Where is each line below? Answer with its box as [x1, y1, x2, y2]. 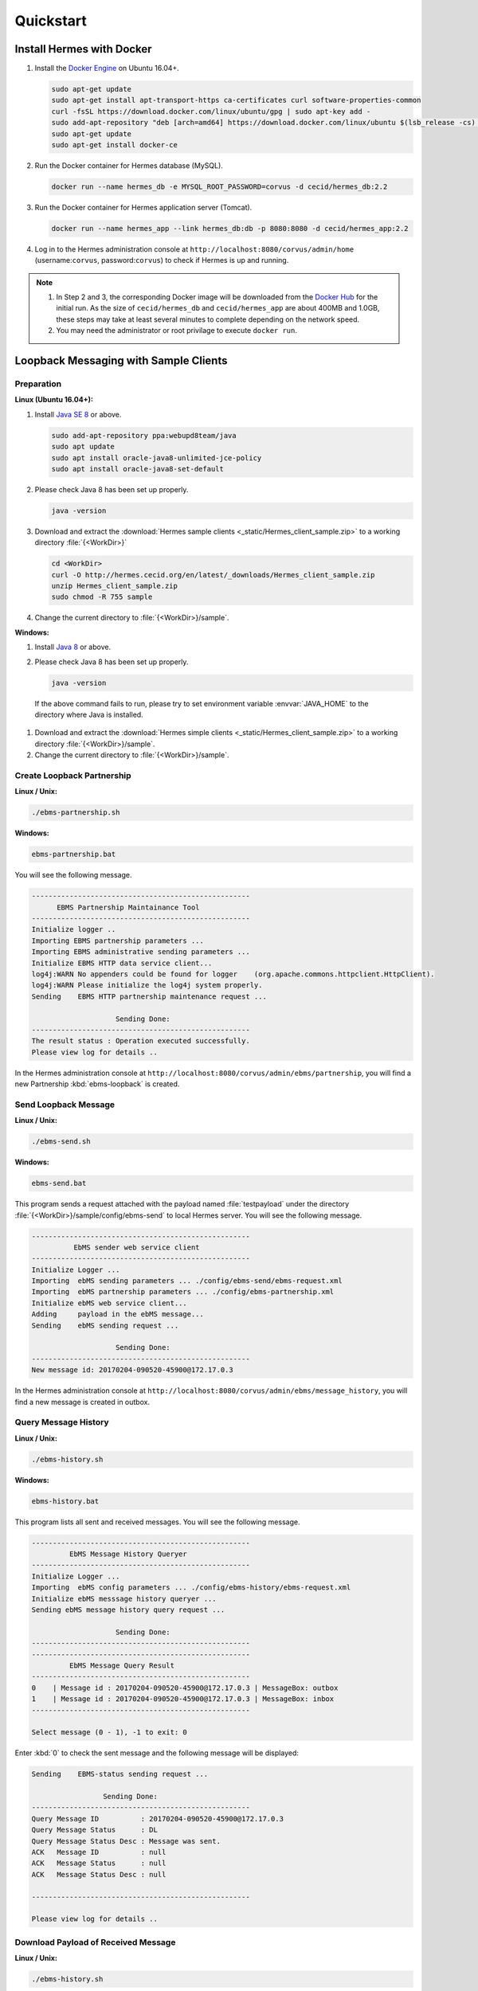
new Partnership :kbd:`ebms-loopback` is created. [14, 1079, 180, 1089]
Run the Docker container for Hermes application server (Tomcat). [34, 202, 253, 212]
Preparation [14, 378, 62, 389]
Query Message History [14, 1417, 109, 1428]
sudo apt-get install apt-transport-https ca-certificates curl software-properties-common [51, 96, 421, 105]
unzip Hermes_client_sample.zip [51, 581, 178, 591]
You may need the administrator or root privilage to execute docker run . [56, 326, 298, 335]
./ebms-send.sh [31, 1137, 91, 1146]
